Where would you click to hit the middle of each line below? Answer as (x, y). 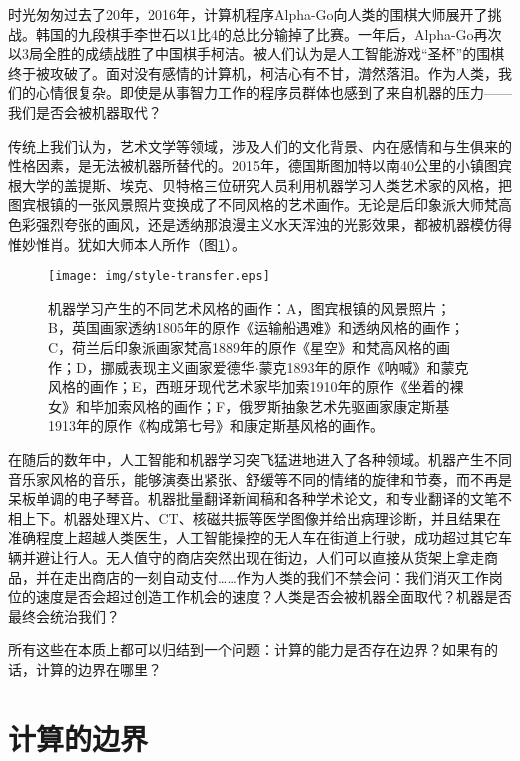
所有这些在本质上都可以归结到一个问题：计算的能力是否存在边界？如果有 (246, 649)
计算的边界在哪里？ (98, 668)
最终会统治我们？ (64, 615)
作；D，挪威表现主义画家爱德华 (151, 366)
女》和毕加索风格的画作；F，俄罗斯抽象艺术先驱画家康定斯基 (249, 405)
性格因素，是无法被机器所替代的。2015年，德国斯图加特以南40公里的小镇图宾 (260, 165)
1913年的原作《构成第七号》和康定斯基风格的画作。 (216, 425)
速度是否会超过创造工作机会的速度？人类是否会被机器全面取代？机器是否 (273, 596)
